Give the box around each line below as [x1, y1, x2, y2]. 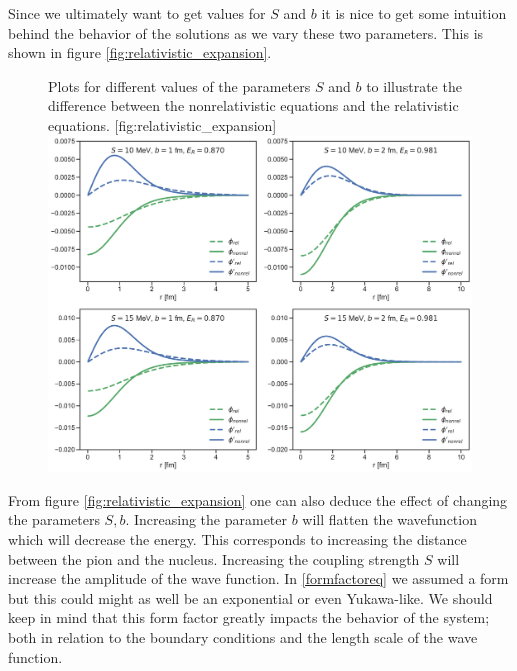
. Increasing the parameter [125, 509, 288, 530]
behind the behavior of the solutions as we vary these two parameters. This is [8, 22, 484, 43]
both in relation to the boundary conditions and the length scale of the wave [8, 626, 478, 647]
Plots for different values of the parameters [48, 75, 311, 96]
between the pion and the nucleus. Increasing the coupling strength [8, 548, 420, 569]
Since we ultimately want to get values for [8, 3, 266, 23]
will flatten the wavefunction [302, 509, 477, 530]
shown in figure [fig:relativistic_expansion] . [8, 42, 272, 63]
